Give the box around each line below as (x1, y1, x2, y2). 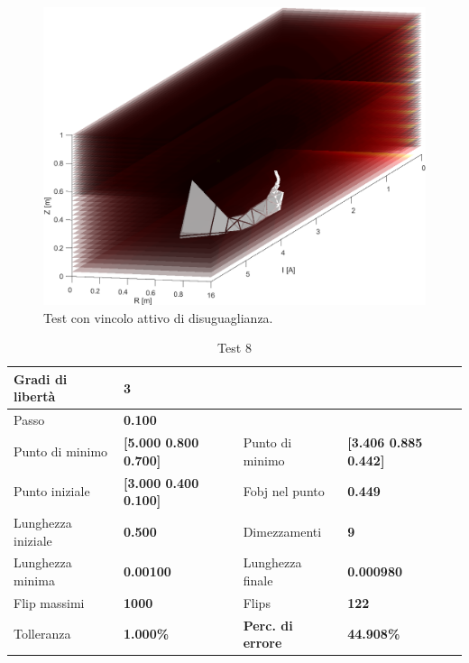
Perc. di (243, 615, 293, 634)
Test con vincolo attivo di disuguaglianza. (43, 308, 273, 327)
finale (243, 570, 273, 589)
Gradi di (14, 369, 68, 388)
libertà (14, 387, 56, 406)
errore (243, 633, 282, 652)
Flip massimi (14, 593, 85, 612)
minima (14, 570, 55, 589)
